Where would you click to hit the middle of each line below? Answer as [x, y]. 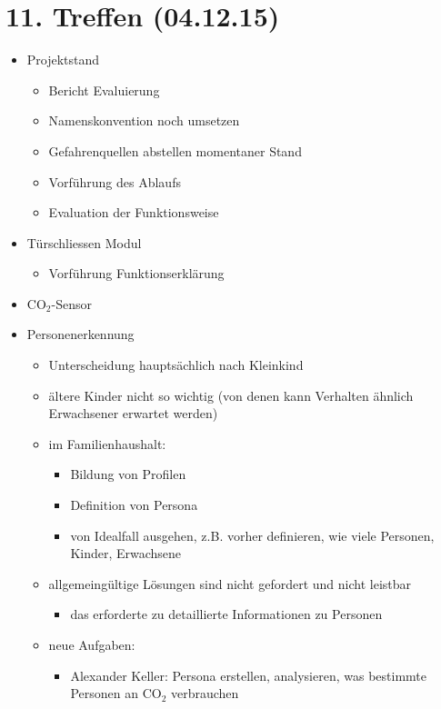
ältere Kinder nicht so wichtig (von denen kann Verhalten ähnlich [231, 395]
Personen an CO [116, 693]
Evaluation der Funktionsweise [134, 212]
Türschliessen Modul [84, 242]
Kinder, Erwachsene [126, 553]
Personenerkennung [80, 334]
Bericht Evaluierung [104, 90]
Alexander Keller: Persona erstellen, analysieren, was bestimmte [248, 675]
